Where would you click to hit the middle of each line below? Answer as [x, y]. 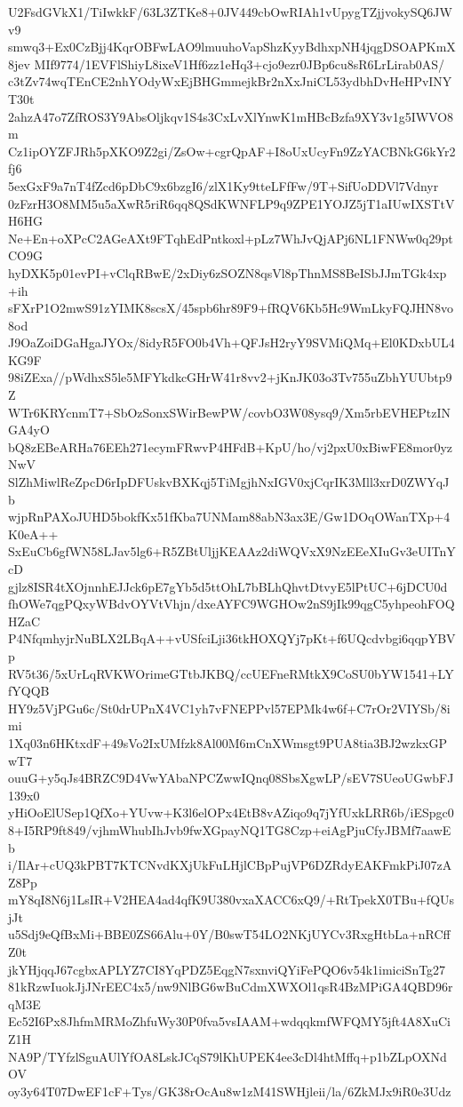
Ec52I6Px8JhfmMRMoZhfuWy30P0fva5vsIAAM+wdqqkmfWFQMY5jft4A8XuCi [229, 1021]
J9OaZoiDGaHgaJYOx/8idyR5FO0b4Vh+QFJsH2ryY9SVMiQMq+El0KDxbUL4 [231, 342]
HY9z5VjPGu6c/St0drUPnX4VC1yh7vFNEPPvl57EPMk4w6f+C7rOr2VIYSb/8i [229, 708]
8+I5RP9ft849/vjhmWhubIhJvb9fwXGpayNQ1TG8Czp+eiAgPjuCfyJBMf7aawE [230, 829]
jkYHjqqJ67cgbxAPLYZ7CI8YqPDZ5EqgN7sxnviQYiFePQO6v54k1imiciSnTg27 [227, 969]
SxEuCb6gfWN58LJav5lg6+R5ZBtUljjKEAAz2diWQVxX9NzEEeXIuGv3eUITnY [232, 551]
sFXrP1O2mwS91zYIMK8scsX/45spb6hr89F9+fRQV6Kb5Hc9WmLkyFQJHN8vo [231, 308]
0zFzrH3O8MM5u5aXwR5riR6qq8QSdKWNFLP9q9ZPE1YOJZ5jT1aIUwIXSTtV [231, 203]
